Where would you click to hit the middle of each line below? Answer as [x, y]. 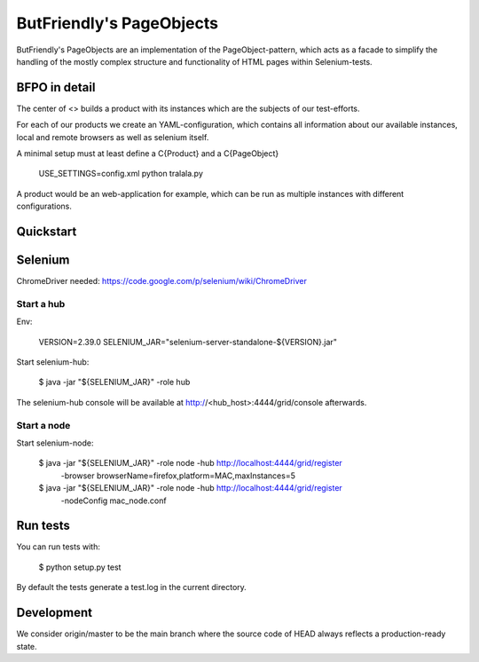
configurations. [44, 206]
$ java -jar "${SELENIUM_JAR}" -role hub [114, 382]
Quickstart [47, 232]
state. [27, 646]
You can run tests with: [59, 547]
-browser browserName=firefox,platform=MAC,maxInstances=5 [178, 476]
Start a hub [41, 303]
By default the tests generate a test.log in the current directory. [132, 587]
